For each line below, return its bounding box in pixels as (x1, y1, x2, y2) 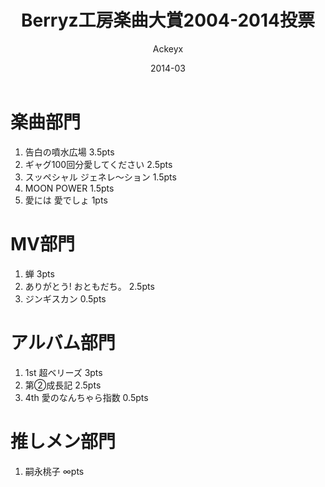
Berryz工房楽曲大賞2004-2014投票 (21, 9, 315, 32)
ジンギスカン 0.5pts (24, 292, 107, 305)
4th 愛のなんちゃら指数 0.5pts (24, 391, 149, 403)
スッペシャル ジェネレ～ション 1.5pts (24, 171, 177, 183)
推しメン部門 (10, 430, 117, 453)
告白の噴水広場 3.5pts (24, 146, 115, 158)
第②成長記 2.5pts (24, 379, 102, 391)
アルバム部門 (10, 331, 116, 354)
